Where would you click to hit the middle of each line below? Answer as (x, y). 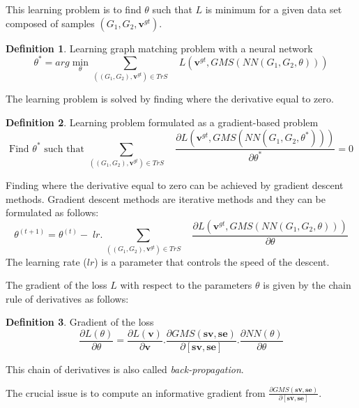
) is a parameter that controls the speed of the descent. (212, 261)
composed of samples (50, 23)
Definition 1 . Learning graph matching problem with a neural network (159, 48)
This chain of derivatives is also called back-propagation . (125, 369)
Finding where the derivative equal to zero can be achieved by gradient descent (175, 184)
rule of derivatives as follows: (67, 298)
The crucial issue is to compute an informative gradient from (136, 392)
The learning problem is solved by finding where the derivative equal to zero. (170, 99)
